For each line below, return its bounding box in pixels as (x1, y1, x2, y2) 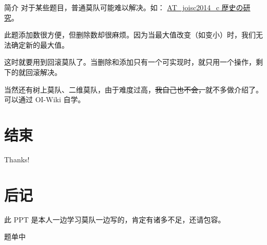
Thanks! (4, 154, 30, 164)
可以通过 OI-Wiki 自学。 (4, 94, 85, 105)
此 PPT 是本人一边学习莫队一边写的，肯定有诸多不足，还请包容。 (4, 214, 225, 224)
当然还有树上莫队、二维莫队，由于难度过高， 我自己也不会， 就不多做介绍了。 (4, 84, 263, 95)
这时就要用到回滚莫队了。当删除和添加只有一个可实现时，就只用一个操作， (4, 56, 256, 67)
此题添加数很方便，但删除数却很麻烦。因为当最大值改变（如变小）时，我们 (4, 29, 256, 40)
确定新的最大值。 (11, 39, 69, 50)
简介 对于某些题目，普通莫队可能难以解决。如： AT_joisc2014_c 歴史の (4, 2, 243, 12)
